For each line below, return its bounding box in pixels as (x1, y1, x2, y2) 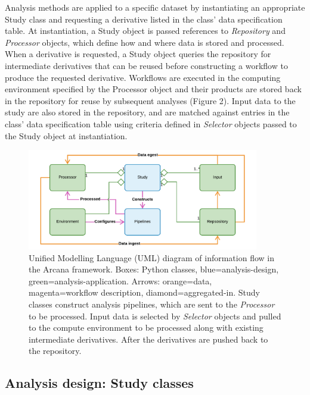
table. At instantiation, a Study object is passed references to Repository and (5, 24, 286, 37)
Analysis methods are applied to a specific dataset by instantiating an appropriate (5, 1, 305, 13)
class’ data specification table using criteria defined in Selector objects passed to (5, 117, 297, 130)
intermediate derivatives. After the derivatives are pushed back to (29, 333, 268, 345)
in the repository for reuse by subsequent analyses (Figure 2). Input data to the (5, 94, 296, 106)
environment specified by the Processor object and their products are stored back (5, 83, 302, 95)
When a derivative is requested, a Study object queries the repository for (5, 48, 271, 60)
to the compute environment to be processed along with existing (29, 321, 263, 334)
